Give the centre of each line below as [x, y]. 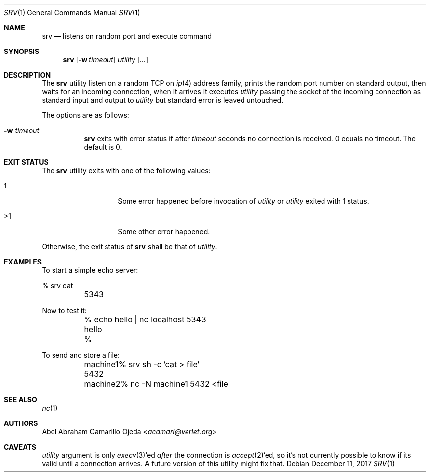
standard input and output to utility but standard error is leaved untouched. [163, 100]
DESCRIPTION [27, 75]
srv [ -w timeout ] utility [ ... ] [106, 60]
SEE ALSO [21, 400]
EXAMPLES [23, 262]
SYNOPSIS [22, 51]
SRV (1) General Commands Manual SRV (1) [72, 13]
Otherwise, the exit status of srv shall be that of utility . [130, 247]
